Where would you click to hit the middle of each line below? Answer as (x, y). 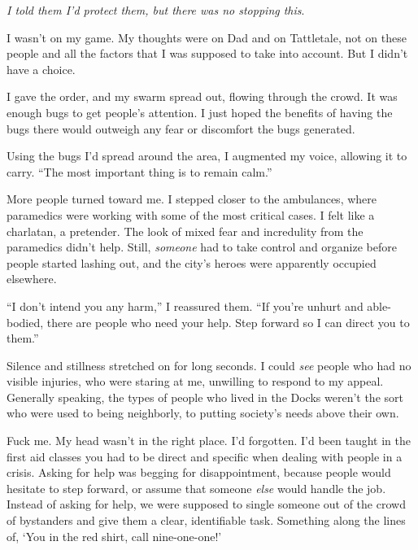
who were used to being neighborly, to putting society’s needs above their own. (203, 413)
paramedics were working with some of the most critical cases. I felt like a (191, 214)
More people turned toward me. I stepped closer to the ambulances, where (192, 199)
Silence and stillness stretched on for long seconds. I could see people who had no (209, 365)
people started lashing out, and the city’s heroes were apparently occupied (192, 262)
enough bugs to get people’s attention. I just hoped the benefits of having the (200, 112)
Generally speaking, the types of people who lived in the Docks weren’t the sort (205, 397)
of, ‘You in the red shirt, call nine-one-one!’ (114, 536)
